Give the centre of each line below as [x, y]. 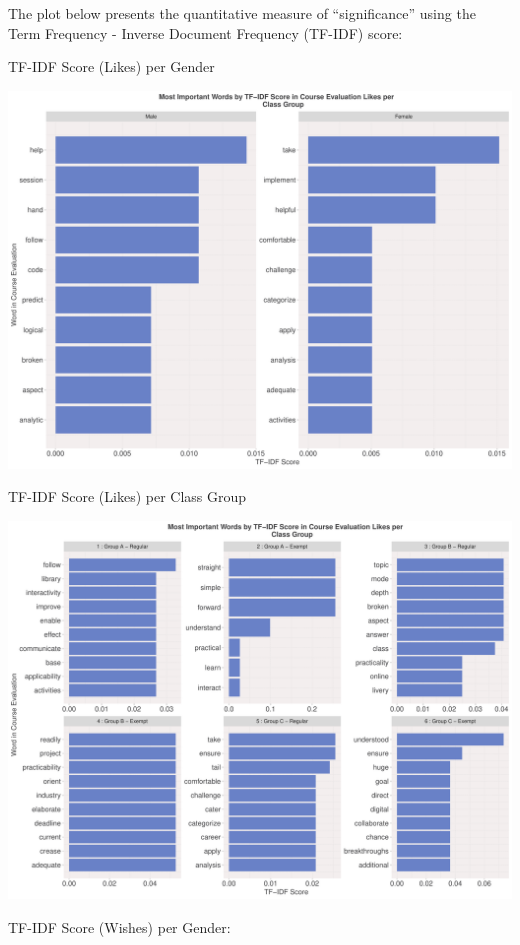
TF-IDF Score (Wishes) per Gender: [119, 926]
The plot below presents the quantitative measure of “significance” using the [242, 13]
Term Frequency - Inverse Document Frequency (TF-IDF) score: [205, 32]
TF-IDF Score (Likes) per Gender [111, 66]
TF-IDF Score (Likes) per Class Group [127, 496]
